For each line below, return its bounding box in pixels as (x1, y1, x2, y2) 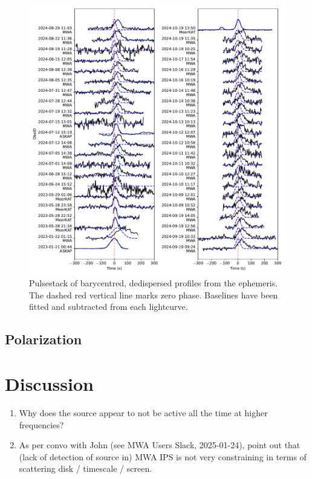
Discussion (5, 371, 94, 396)
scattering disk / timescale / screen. (19, 462, 152, 475)
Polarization (5, 330, 82, 349)
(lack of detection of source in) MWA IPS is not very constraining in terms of (19, 450, 307, 463)
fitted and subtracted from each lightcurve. (29, 300, 188, 313)
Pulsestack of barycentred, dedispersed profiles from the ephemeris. (29, 277, 278, 289)
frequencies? (19, 418, 64, 431)
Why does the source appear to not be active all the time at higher (19, 406, 268, 419)
